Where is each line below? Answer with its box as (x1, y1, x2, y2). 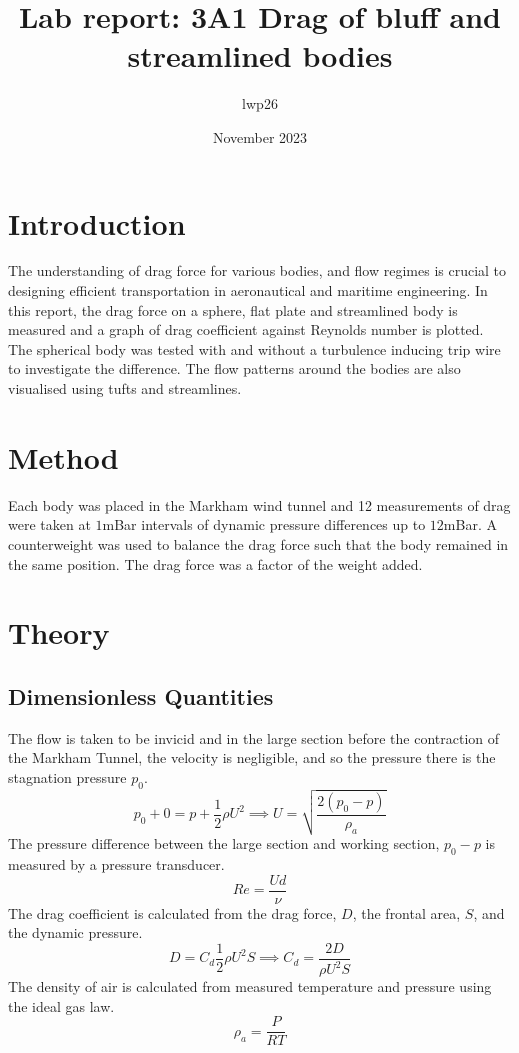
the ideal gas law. (8, 995, 115, 1016)
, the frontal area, (352, 902, 461, 923)
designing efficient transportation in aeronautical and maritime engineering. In (8, 280, 488, 301)
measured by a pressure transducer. (8, 853, 225, 874)
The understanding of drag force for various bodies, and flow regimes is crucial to (8, 260, 507, 281)
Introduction (8, 202, 186, 243)
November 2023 (212, 126, 308, 147)
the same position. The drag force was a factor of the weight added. (8, 553, 423, 574)
